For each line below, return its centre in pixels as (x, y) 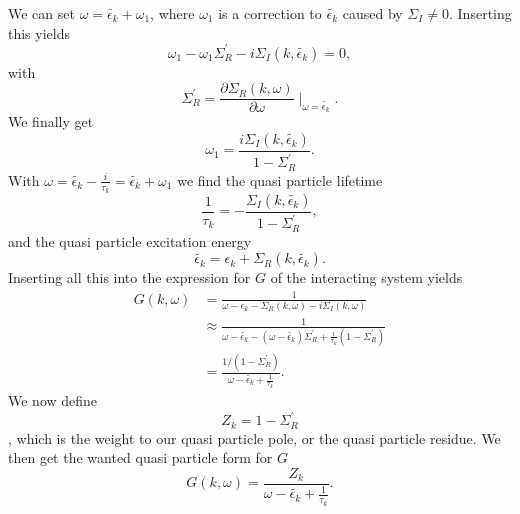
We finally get (51, 121)
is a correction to (270, 13)
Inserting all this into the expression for (129, 277)
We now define (53, 400)
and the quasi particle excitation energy (130, 240)
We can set (41, 13)
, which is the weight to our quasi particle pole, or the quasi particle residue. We (254, 437)
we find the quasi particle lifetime (280, 179)
